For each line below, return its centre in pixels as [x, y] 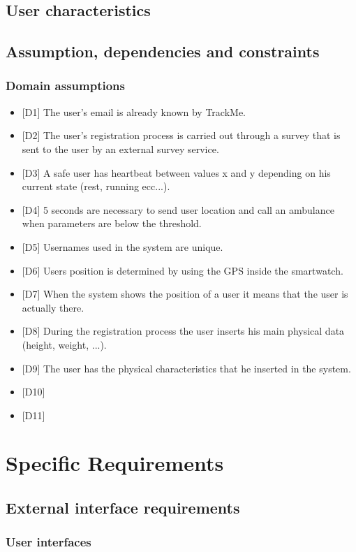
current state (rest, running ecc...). [96, 186]
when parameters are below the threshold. [112, 223]
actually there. [53, 307]
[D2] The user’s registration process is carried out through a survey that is [181, 135]
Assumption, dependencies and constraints [163, 51]
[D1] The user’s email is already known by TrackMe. [134, 111]
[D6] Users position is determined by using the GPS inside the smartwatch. [183, 270]
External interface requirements [123, 508]
